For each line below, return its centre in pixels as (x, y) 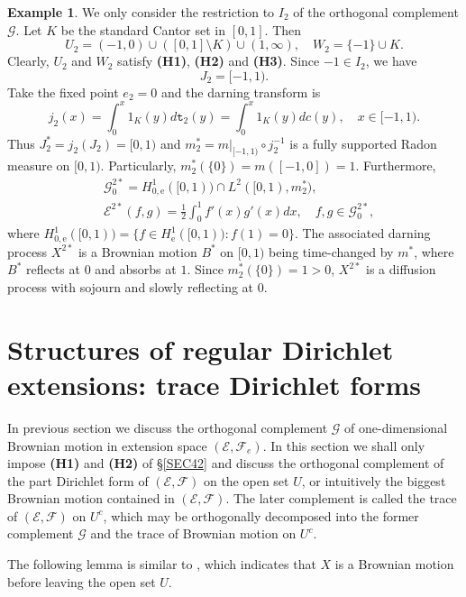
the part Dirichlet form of (78, 480)
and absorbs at (136, 269)
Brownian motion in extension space (107, 445)
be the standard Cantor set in (143, 29)
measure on (39, 165)
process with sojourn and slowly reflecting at (131, 287)
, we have (391, 61)
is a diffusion (401, 269)
